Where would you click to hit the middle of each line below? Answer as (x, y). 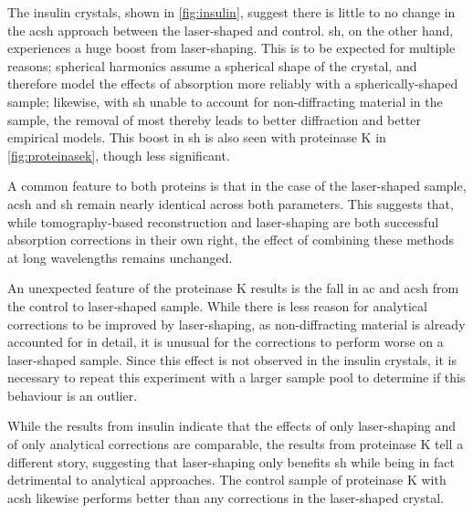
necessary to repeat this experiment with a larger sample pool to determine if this (236, 377)
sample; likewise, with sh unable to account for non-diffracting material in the (225, 101)
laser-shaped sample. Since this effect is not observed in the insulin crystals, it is (232, 359)
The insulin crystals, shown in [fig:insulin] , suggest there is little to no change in (231, 12)
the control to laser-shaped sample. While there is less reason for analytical (217, 305)
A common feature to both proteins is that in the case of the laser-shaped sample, (237, 186)
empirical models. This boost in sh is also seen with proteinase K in (197, 137)
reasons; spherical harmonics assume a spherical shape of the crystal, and (212, 65)
